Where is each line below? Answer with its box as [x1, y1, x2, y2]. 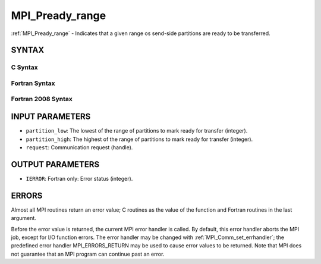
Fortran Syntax [11, 79, 55, 87]
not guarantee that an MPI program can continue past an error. [11, 250, 165, 257]
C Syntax [11, 63, 38, 71]
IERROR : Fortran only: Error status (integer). [26, 175, 133, 182]
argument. [11, 215, 37, 222]
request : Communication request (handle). [26, 143, 133, 151]
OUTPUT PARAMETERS [11, 159, 100, 169]
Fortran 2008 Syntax [11, 95, 73, 103]
